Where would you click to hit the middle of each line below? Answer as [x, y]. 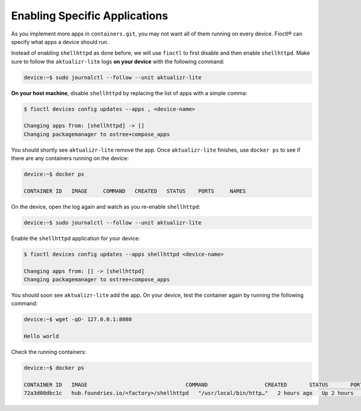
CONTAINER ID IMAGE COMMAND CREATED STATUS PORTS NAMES [135, 191]
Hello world [42, 336]
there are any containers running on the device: [70, 158]
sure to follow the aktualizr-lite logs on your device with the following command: [118, 61]
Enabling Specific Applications [90, 16]
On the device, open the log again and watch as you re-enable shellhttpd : [106, 206]
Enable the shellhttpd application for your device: [76, 238]
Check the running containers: [49, 352]
